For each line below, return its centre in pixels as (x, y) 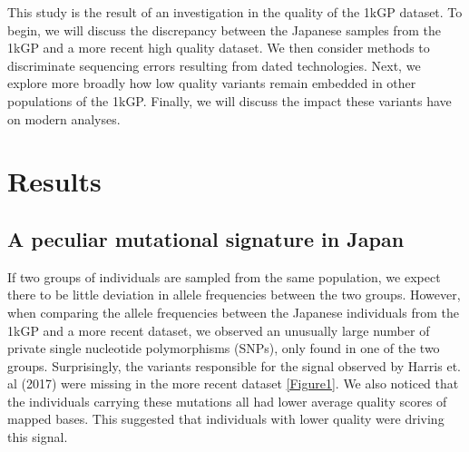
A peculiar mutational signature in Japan (206, 238)
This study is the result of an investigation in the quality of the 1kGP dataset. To (235, 12)
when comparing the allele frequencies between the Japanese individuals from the (233, 312)
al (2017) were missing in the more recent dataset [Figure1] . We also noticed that (233, 383)
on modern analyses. (64, 118)
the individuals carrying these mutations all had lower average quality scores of (227, 401)
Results (54, 181)
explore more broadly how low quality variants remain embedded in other (212, 83)
